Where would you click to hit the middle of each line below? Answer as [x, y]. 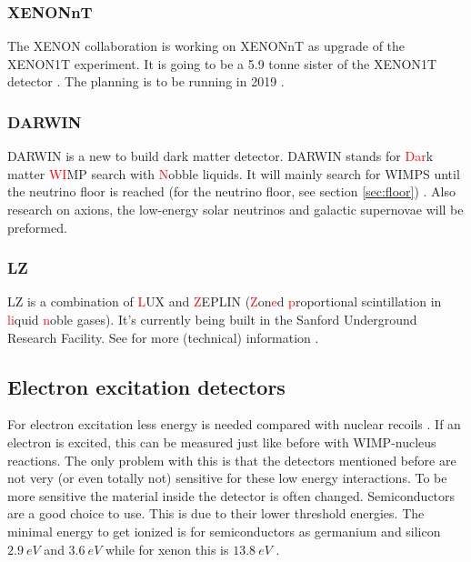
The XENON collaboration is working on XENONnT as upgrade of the [206, 46]
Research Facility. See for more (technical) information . [163, 337]
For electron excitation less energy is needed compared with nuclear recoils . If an [234, 424]
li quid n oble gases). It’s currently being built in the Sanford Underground [212, 319]
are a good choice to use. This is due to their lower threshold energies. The [216, 513]
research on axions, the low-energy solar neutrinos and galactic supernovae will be [235, 209]
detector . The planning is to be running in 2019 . [146, 81]
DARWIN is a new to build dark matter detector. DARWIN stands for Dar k [220, 156]
